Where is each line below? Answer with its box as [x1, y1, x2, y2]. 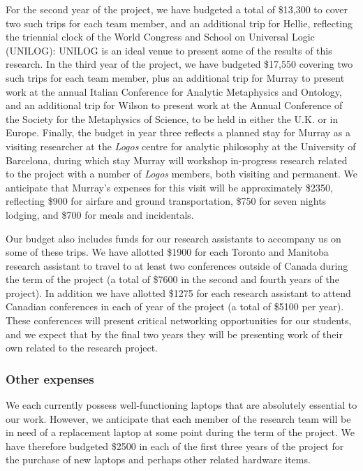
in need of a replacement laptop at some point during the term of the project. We [6, 425, 355, 440]
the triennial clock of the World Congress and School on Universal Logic [6, 29, 315, 44]
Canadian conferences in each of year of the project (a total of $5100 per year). [6, 299, 344, 314]
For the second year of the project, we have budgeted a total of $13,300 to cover [6, 2, 348, 16]
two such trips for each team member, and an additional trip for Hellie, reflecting [6, 15, 353, 30]
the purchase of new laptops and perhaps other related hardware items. [6, 452, 311, 467]
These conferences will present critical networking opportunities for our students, [6, 313, 352, 328]
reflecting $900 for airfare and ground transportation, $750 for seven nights [6, 194, 327, 208]
